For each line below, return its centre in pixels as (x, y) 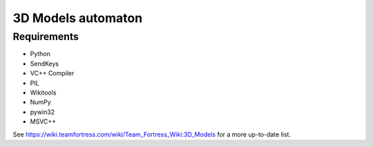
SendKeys (44, 63)
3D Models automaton (78, 18)
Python (40, 54)
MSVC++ (43, 121)
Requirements (46, 37)
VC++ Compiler (52, 73)
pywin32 (42, 112)
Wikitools (43, 92)
